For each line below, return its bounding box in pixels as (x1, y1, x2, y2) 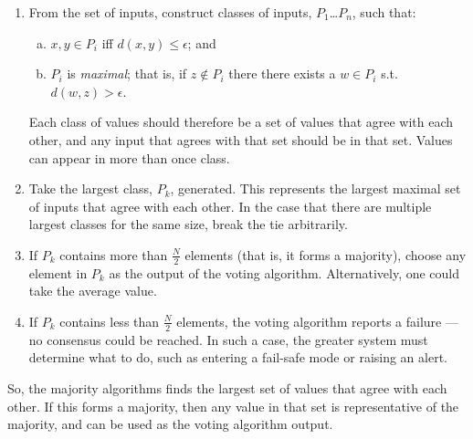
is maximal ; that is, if (67, 64, 187, 83)
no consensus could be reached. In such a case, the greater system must (28, 329, 428, 349)
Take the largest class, (28, 179, 152, 198)
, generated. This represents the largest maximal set (170, 179, 461, 198)
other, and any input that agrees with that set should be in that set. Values (28, 130, 453, 149)
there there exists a (228, 64, 336, 83)
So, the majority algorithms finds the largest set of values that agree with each (7, 378, 447, 397)
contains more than (59, 245, 168, 264)
